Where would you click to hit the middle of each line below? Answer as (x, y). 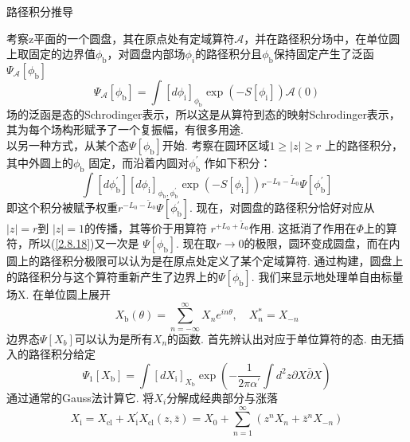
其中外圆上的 (40, 162)
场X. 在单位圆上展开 (59, 293)
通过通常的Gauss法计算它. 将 (80, 397)
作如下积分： (238, 162)
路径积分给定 (62, 354)
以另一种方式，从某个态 (68, 145)
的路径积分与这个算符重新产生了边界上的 (112, 276)
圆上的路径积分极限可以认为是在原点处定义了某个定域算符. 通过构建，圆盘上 (205, 261)
